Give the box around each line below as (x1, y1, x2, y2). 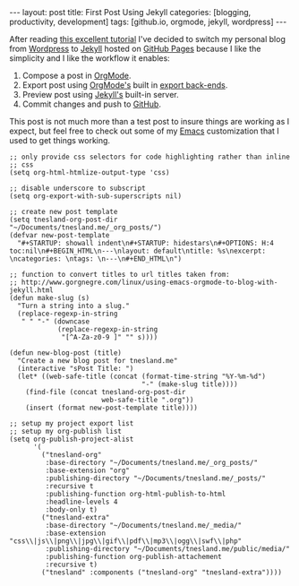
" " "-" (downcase (21, 317, 90, 326)
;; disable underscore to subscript (9, 184, 146, 193)
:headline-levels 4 (45, 497, 118, 506)
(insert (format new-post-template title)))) (25, 403, 199, 412)
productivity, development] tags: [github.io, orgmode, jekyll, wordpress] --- (9, 16, 287, 27)
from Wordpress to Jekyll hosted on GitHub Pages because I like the (9, 43, 261, 54)
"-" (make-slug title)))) (141, 380, 239, 389)
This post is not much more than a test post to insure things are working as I (9, 116, 290, 126)
